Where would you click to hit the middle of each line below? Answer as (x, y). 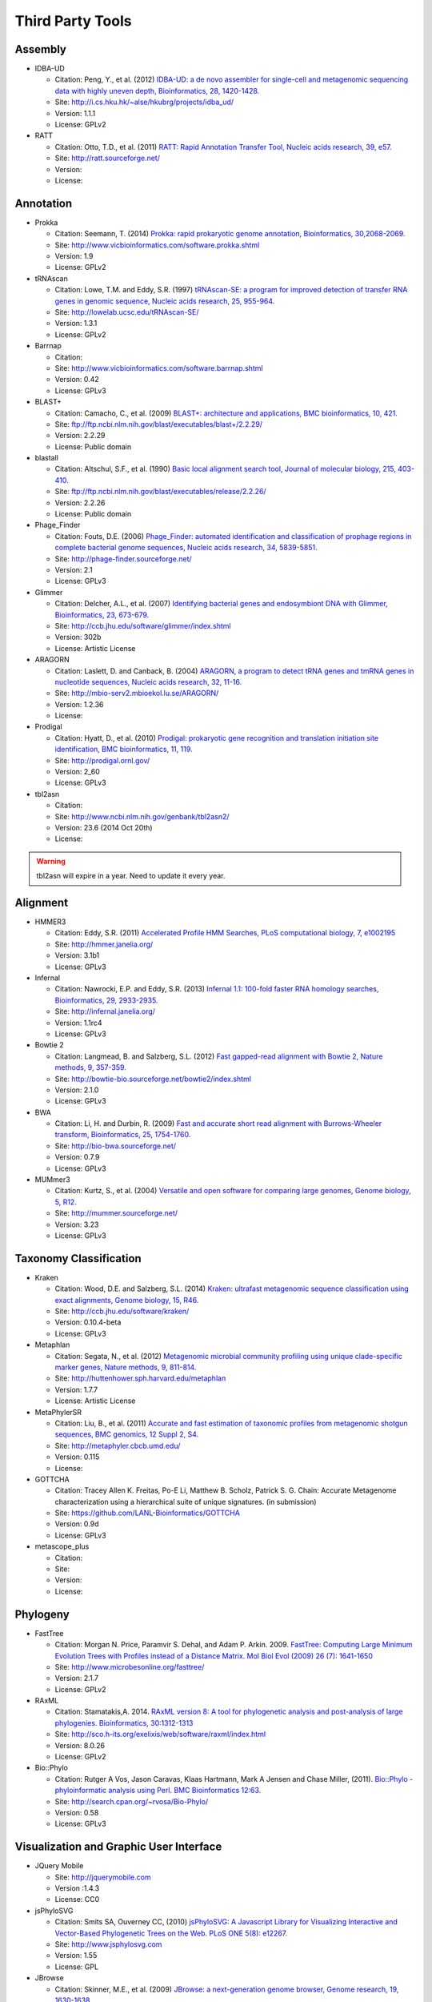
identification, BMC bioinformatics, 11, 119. (124, 750)
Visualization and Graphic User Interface (118, 1847)
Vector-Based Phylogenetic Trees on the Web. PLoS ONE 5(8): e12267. (171, 1933)
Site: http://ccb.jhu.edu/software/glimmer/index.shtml (143, 625)
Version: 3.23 (77, 1224)
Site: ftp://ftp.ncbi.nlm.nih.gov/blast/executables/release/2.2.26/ (161, 492)
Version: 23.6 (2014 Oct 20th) (104, 827)
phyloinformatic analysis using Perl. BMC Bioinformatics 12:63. (158, 1791)
